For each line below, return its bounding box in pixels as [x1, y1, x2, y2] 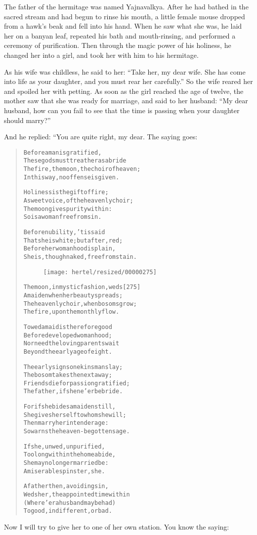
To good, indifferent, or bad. [23, 507, 112, 515]
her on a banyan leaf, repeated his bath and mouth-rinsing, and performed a [4, 30, 236, 41]
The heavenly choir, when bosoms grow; [23, 300, 137, 307]
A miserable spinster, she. [23, 467, 105, 475]
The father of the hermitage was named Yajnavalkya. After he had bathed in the [4, 1, 249, 11]
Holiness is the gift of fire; [23, 189, 109, 196]
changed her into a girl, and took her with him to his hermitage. [4, 49, 199, 60]
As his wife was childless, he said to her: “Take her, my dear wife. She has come [4, 66, 246, 77]
